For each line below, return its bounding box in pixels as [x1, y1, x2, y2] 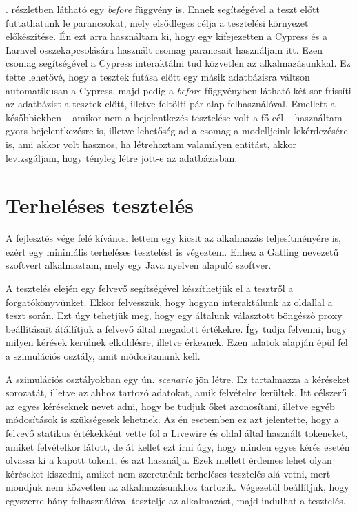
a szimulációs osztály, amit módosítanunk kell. [6, 349, 201, 362]
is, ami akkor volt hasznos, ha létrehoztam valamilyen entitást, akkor [6, 136, 296, 151]
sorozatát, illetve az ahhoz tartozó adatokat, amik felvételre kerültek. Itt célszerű [6, 385, 347, 400]
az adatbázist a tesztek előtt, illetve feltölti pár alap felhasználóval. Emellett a [6, 96, 336, 111]
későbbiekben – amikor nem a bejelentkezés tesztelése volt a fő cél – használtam [6, 110, 343, 124]
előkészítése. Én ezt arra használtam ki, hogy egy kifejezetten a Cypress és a [6, 29, 327, 43]
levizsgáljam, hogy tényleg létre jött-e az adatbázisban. [6, 150, 238, 165]
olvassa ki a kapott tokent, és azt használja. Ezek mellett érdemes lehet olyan [6, 453, 332, 467]
